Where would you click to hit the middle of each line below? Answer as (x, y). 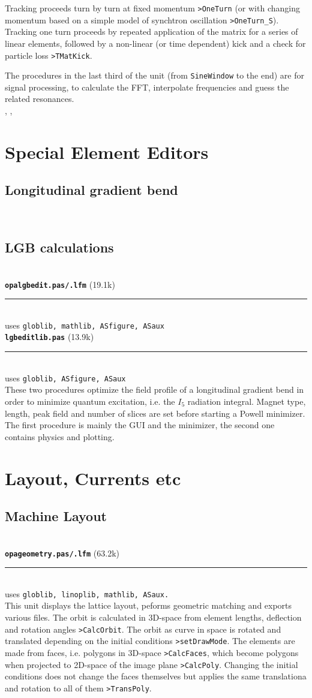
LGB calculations (59, 247)
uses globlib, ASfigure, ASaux (65, 377)
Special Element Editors (107, 151)
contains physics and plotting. (60, 436)
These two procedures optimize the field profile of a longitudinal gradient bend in (154, 389)
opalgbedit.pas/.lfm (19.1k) (60, 284)
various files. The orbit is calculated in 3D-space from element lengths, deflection (153, 617)
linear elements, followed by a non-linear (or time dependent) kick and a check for (155, 43)
